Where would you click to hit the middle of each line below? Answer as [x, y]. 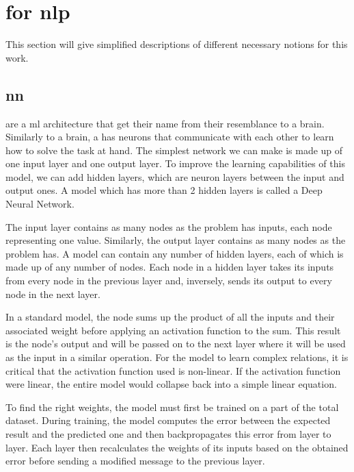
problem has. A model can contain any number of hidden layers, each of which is [175, 253]
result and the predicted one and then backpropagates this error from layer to [168, 433]
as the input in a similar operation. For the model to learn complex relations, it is [177, 357]
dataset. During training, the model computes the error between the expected [168, 420]
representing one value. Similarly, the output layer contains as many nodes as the [176, 240]
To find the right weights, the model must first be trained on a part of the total [172, 407]
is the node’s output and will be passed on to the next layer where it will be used [176, 344]
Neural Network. [40, 204]
